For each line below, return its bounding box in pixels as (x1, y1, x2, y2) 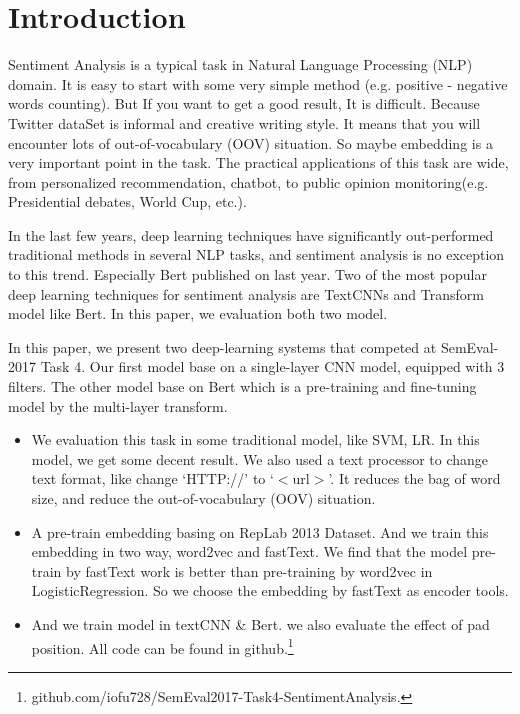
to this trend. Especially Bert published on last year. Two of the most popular (8, 264, 487, 285)
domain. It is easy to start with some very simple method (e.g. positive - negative (8, 73, 508, 94)
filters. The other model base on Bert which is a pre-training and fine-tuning (8, 376, 477, 397)
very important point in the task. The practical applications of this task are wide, (8, 152, 509, 173)
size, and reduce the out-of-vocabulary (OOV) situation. (31, 488, 376, 508)
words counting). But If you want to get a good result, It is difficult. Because (8, 93, 480, 114)
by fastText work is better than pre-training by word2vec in (66, 560, 433, 581)
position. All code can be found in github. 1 (31, 634, 294, 658)
